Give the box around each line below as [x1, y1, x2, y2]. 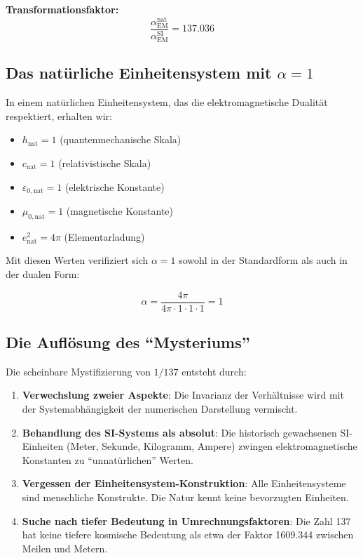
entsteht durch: [181, 364, 247, 378]
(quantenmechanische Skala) [60, 132, 181, 147]
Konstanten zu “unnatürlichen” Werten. [22, 452, 193, 467]
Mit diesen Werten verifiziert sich [6, 253, 149, 267]
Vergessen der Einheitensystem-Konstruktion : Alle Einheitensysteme [22, 476, 346, 491]
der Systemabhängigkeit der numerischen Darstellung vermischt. [22, 401, 298, 416]
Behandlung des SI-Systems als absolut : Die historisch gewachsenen [22, 425, 337, 439]
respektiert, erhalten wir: [6, 108, 112, 123]
